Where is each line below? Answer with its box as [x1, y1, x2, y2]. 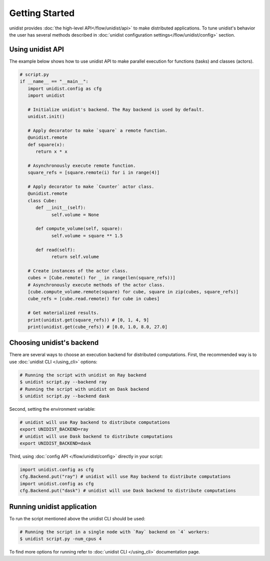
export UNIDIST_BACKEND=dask [19, 441, 91, 446]
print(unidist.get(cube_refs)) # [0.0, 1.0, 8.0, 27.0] [27, 324, 167, 330]
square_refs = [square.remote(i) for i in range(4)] [27, 170, 160, 175]
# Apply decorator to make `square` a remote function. [27, 128, 167, 133]
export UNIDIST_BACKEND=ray [19, 426, 88, 432]
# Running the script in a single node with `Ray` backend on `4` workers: [19, 529, 210, 534]
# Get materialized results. [27, 310, 99, 316]
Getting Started [9, 8, 75, 19]
